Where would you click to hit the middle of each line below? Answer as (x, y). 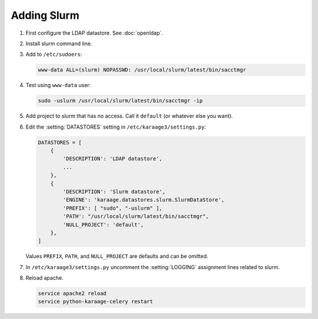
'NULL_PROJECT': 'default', (103, 224)
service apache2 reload (72, 293)
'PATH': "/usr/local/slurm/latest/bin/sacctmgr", (136, 216)
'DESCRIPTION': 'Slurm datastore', (114, 192)
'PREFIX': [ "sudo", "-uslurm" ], (112, 208)
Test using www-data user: (58, 85)
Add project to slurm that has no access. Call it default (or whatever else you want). (129, 116)
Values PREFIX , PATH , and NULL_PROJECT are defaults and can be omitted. (117, 256)
